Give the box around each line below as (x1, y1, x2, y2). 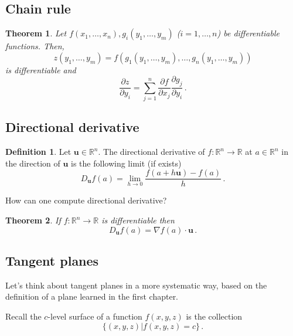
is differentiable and (5, 63, 76, 76)
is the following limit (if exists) (71, 157, 182, 169)
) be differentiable (217, 27, 280, 39)
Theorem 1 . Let (5, 27, 67, 39)
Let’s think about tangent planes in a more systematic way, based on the (5, 279, 267, 291)
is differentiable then (101, 214, 175, 226)
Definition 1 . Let (5, 145, 71, 158)
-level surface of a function (47, 310, 142, 322)
